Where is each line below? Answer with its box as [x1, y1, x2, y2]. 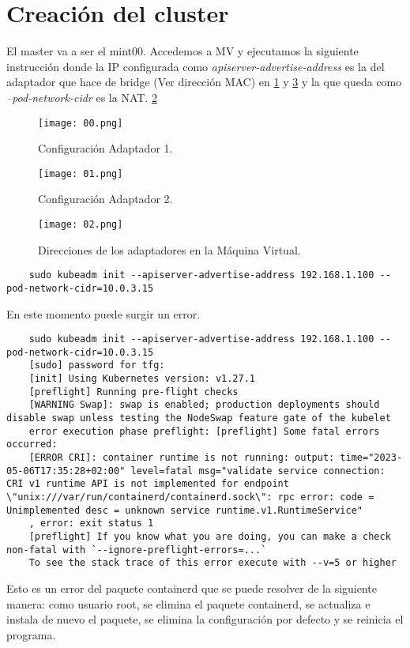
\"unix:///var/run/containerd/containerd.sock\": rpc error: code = [6, 492, 374, 503]
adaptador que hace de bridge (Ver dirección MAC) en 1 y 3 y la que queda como [6, 73, 402, 90]
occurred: [6, 439, 58, 450]
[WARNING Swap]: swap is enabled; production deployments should [28, 399, 380, 411]
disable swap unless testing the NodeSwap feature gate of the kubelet [6, 413, 391, 424]
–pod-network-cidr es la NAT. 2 [6, 89, 157, 105]
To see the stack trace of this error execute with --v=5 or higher [28, 557, 397, 569]
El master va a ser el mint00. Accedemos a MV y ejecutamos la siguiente [6, 43, 359, 59]
